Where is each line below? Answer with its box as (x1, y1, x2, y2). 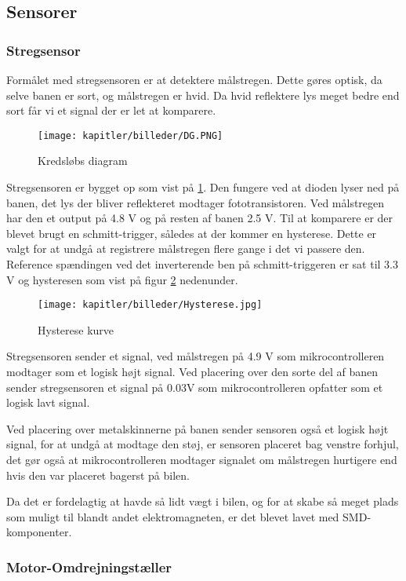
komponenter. (6, 524, 72, 540)
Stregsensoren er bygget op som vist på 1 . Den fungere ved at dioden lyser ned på (6, 179, 400, 195)
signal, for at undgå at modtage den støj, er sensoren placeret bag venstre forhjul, (6, 436, 399, 452)
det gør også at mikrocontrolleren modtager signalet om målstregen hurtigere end (6, 451, 397, 467)
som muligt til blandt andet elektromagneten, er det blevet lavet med (6, 508, 339, 524)
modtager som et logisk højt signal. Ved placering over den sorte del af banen (6, 364, 379, 380)
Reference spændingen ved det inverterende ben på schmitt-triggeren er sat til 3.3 (6, 256, 398, 272)
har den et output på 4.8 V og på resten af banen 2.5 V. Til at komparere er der (6, 210, 393, 226)
